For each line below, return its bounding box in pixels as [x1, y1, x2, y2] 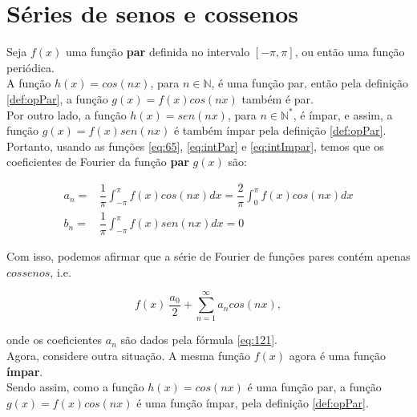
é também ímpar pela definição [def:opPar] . [173, 122, 387, 139]
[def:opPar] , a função [6, 90, 108, 107]
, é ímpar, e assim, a [293, 106, 393, 123]
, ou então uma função [294, 43, 405, 60]
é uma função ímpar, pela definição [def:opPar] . [136, 394, 369, 411]
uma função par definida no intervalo [65, 43, 250, 60]
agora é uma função [289, 346, 386, 363]
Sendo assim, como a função [6, 379, 144, 395]
